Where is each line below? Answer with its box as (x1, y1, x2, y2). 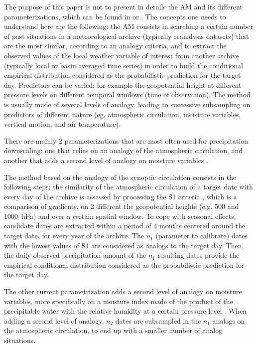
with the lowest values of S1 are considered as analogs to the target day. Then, (4, 240, 244, 250)
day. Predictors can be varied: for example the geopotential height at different (4, 79, 242, 90)
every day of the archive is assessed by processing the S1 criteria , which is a (4, 191, 237, 201)
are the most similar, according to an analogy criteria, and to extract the (4, 40, 227, 51)
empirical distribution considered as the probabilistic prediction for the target (4, 70, 241, 80)
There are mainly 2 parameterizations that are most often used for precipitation (4, 135, 249, 146)
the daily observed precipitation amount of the (4, 250, 146, 260)
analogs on (212, 315, 245, 326)
